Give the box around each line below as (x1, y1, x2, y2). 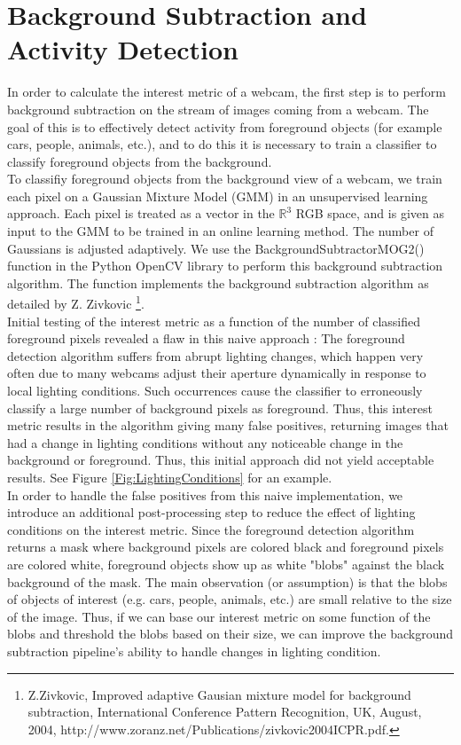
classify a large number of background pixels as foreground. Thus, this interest (7, 398, 433, 417)
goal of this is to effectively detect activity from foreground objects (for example (7, 117, 442, 136)
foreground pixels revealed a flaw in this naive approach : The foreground (7, 329, 405, 348)
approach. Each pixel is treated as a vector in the (7, 204, 275, 223)
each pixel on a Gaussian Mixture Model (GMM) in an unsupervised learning (7, 186, 428, 205)
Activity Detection (7, 31, 238, 67)
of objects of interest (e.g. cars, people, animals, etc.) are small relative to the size (7, 590, 452, 608)
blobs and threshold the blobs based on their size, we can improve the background (7, 624, 453, 643)
